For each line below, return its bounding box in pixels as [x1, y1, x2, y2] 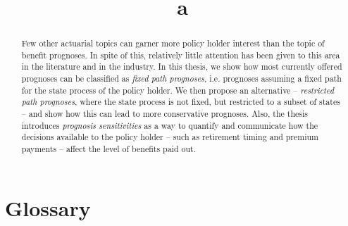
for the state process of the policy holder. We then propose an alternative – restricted [21, 84, 334, 96]
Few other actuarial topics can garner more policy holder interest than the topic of [21, 37, 325, 49]
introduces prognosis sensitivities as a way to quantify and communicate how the [21, 119, 318, 131]
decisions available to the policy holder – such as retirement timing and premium [21, 131, 318, 143]
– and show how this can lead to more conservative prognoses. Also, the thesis [21, 108, 308, 120]
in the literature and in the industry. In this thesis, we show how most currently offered [21, 61, 342, 73]
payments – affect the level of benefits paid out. [21, 143, 196, 155]
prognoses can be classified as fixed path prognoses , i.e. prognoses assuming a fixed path [21, 73, 342, 84]
